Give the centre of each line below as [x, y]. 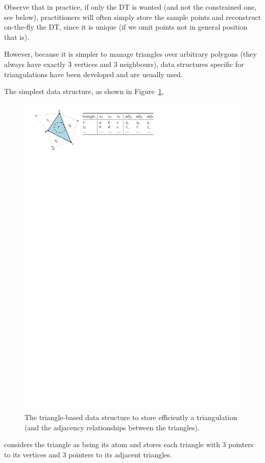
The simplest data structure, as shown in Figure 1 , [84, 91]
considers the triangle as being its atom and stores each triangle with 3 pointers [129, 444]
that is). [17, 37]
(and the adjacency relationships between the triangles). [112, 427]
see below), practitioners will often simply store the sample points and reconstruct [133, 17]
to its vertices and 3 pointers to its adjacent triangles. [88, 455]
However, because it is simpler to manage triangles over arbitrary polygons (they [130, 54]
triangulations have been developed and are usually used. [93, 74]
